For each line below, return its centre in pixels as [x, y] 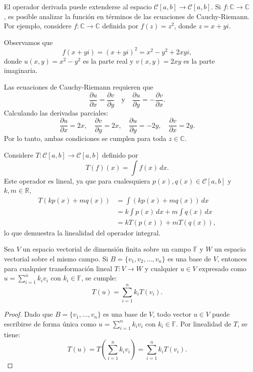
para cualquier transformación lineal [58, 268]
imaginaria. [21, 70]
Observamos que [28, 42]
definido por [120, 154]
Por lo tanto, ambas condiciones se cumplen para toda [85, 138]
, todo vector [172, 314]
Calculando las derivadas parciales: [56, 112]
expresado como [223, 268]
